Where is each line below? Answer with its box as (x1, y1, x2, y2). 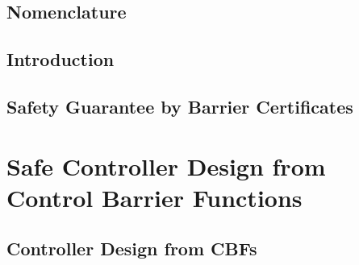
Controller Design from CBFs (6, 236, 257, 261)
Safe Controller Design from (6, 149, 326, 182)
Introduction (6, 47, 115, 72)
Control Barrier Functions (6, 180, 303, 213)
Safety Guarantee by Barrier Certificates (6, 93, 353, 118)
